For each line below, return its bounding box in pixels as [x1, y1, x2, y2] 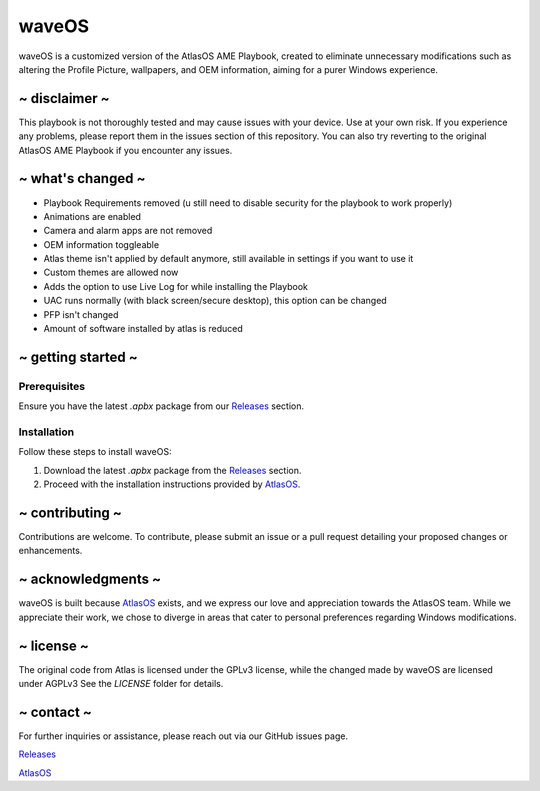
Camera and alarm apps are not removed [43, 225, 213, 237]
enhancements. [18, 545, 83, 557]
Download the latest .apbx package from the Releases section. [43, 464, 302, 476]
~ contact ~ [18, 703, 92, 720]
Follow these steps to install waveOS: [18, 446, 172, 458]
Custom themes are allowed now [43, 266, 179, 279]
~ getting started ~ [18, 348, 139, 365]
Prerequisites [18, 379, 85, 393]
